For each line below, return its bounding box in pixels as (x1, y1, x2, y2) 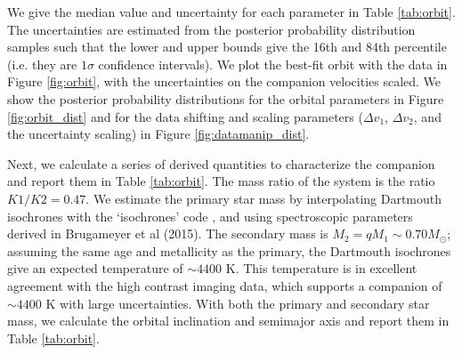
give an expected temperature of (7, 259, 183, 278)
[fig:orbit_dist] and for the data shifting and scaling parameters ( (7, 107, 363, 125)
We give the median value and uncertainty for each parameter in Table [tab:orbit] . (7, 3, 456, 20)
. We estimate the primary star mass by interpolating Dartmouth (85, 189, 442, 207)
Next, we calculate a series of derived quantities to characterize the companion (7, 154, 435, 173)
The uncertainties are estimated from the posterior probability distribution (7, 20, 416, 38)
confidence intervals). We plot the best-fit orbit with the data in (98, 54, 448, 73)
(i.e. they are (7, 54, 77, 73)
